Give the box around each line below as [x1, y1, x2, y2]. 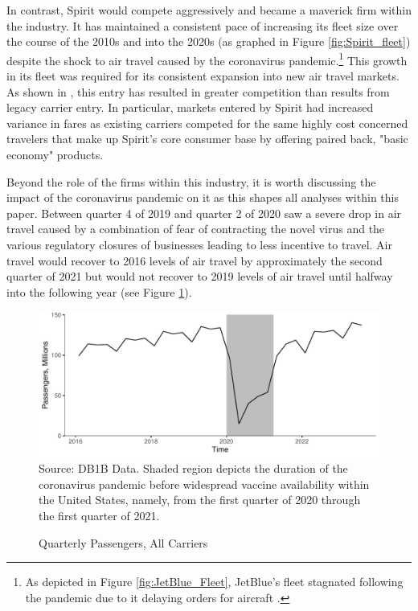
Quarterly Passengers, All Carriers [39, 534, 208, 551]
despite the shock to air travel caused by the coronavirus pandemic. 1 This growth [6, 49, 408, 68]
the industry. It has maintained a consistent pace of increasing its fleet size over [6, 17, 399, 34]
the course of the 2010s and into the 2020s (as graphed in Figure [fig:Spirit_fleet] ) [6, 33, 411, 50]
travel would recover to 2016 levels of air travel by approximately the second [6, 252, 383, 269]
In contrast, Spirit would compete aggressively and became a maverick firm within [6, 2, 412, 18]
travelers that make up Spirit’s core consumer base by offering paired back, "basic [6, 130, 408, 147]
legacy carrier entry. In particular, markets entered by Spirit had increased [6, 99, 374, 116]
